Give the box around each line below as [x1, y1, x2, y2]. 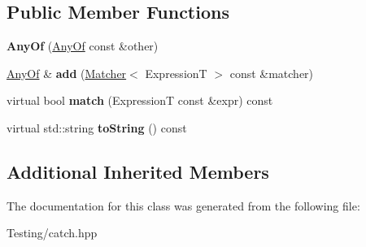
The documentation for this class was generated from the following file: [7, 197, 360, 214]
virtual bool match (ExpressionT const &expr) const [7, 92, 273, 109]
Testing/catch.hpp [7, 224, 98, 241]
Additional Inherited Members [7, 158, 269, 184]
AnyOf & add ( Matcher [7, 64, 127, 81]
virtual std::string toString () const [7, 119, 187, 136]
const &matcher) [229, 64, 314, 81]
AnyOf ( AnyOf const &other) [7, 37, 159, 54]
